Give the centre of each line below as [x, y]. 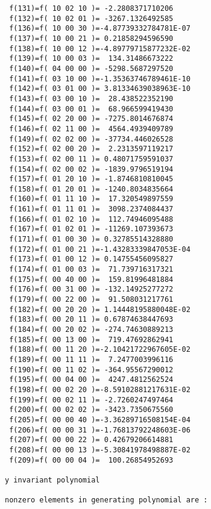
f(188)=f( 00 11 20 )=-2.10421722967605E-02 [100, 350]
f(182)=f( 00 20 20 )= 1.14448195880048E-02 [100, 309]
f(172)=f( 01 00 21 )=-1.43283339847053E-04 [100, 249]
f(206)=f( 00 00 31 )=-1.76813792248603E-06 [100, 430]
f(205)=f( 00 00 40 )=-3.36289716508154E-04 [100, 420]
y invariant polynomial [52, 480]
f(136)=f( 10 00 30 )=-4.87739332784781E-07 [100, 29]
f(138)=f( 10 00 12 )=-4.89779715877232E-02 [100, 48]
